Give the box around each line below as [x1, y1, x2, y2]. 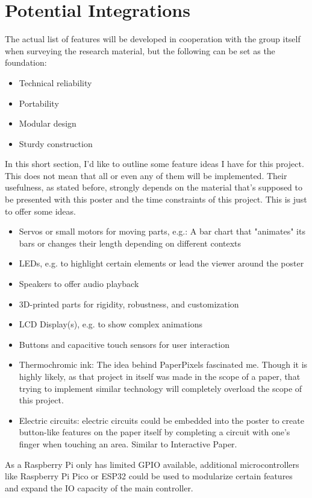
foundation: [5, 56, 47, 69]
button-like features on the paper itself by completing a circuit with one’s [19, 426, 290, 438]
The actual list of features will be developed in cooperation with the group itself [5, 33, 301, 45]
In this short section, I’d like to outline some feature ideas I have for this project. [5, 157, 304, 170]
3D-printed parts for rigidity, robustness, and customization [19, 297, 239, 310]
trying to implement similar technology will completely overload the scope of [19, 382, 302, 394]
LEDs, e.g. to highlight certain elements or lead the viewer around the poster [19, 257, 304, 269]
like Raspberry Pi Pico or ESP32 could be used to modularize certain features [5, 470, 293, 482]
